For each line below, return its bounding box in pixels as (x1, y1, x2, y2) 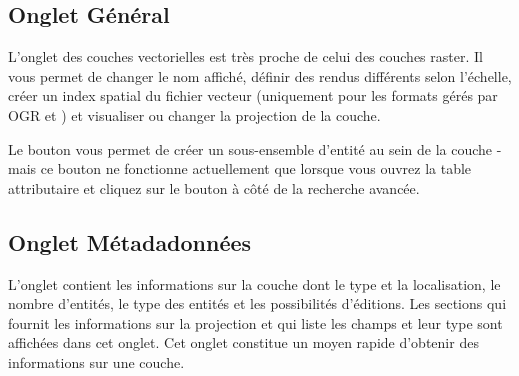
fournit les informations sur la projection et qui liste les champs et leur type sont (8, 312, 503, 333)
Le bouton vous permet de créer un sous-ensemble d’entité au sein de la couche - (8, 138, 502, 159)
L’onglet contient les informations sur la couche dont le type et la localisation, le (8, 273, 501, 294)
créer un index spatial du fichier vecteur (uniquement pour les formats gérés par (8, 85, 498, 106)
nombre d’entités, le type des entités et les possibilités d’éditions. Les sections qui (8, 293, 507, 314)
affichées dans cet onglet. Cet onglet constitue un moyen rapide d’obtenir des (8, 332, 479, 353)
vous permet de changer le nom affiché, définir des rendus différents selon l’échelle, (8, 65, 512, 86)
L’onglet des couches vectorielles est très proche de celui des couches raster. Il (8, 46, 483, 67)
